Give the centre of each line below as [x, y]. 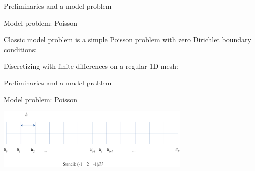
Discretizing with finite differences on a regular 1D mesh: [91, 66]
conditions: [21, 49]
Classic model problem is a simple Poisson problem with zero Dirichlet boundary [127, 40]
